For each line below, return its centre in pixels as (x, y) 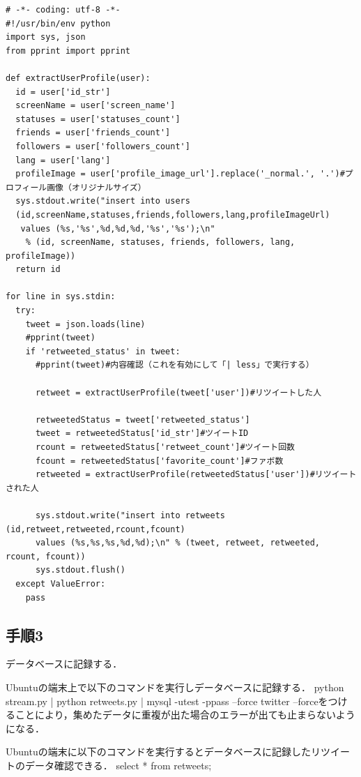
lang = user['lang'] (63, 160)
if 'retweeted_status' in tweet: (103, 351)
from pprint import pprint (68, 51)
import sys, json (46, 37)
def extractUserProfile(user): (78, 78)
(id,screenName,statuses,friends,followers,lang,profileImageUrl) (173, 214)
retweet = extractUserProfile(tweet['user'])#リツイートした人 (178, 392)
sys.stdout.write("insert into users (103, 201)
